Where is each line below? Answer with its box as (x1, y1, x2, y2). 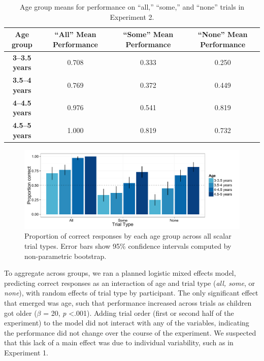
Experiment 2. (110, 11, 154, 22)
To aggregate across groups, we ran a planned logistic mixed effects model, (4, 268, 236, 278)
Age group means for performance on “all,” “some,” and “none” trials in (19, 2, 245, 12)
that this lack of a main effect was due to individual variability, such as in (4, 337, 234, 348)
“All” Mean (54, 29, 96, 40)
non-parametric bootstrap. (24, 250, 107, 261)
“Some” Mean (123, 29, 174, 40)
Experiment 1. (4, 347, 48, 357)
